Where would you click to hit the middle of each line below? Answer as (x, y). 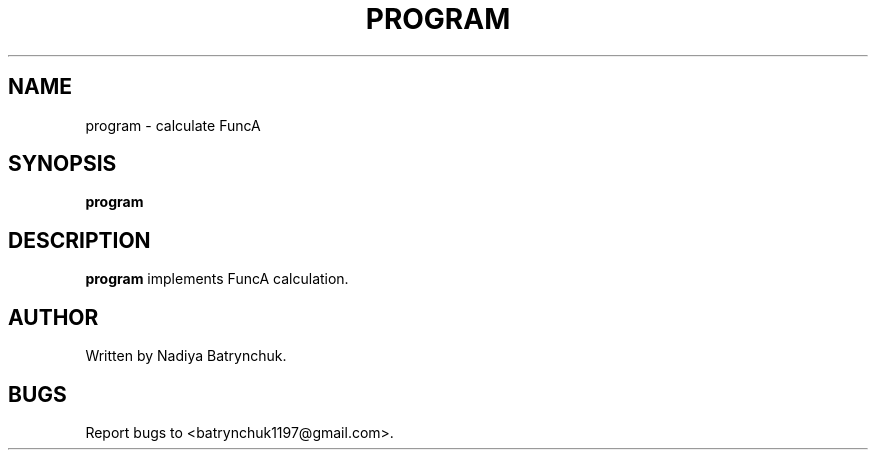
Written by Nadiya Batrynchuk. (186, 356)
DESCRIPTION (79, 240)
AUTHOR (53, 317)
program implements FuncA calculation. (217, 279)
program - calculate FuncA (173, 125)
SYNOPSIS (62, 164)
